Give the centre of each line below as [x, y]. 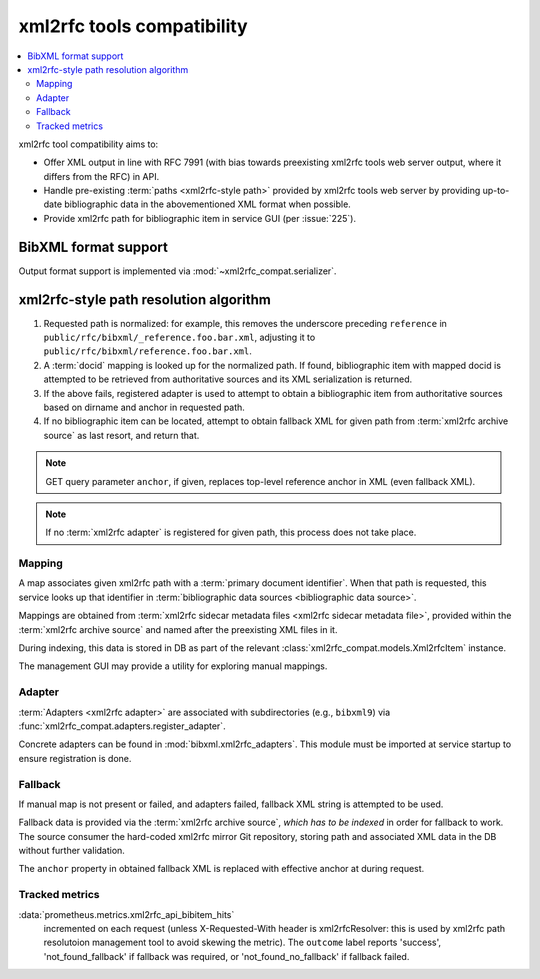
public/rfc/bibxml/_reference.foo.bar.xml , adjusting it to [179, 337]
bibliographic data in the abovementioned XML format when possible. [207, 204]
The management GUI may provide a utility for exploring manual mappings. [173, 666]
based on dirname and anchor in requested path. [144, 407]
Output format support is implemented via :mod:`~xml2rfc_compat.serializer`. [177, 271]
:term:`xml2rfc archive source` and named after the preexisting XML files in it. [178, 629]
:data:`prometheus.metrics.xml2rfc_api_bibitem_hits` [126, 914]
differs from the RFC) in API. [101, 176]
